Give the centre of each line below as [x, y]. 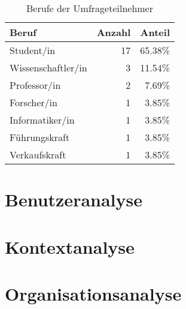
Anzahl [114, 32]
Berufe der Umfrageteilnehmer [90, 8]
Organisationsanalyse [93, 293]
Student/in [33, 50]
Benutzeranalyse [74, 199]
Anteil [155, 32]
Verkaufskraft [38, 154]
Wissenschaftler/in [48, 67]
